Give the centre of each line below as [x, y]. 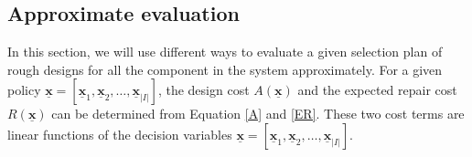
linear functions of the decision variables [120, 134]
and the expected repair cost [377, 90]
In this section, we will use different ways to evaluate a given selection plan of [225, 52]
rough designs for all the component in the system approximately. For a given [225, 69]
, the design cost [204, 90]
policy [24, 90]
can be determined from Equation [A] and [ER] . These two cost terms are [258, 114]
